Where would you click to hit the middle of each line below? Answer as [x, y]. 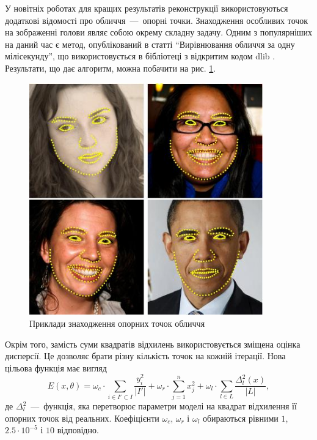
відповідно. [78, 430]
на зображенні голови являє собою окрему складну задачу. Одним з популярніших [159, 32]
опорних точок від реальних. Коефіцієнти [82, 418]
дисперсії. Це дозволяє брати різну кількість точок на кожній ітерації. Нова [145, 356]
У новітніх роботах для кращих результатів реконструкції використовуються [147, 8]
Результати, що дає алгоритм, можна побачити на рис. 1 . [111, 68]
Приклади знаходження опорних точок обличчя [117, 323]
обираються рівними [240, 418]
